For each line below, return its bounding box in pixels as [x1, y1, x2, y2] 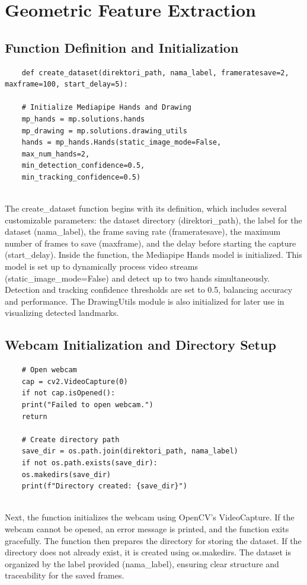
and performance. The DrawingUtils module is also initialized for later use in [5, 295, 284, 307]
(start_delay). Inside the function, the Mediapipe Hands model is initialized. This [5, 248, 302, 261]
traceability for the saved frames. [5, 569, 124, 581]
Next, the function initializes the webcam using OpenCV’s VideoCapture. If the [5, 511, 295, 523]
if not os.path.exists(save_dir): [21, 459, 158, 467]
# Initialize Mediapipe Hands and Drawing [21, 103, 191, 112]
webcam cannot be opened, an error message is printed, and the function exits [5, 522, 289, 535]
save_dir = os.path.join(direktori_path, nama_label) [21, 447, 238, 456]
